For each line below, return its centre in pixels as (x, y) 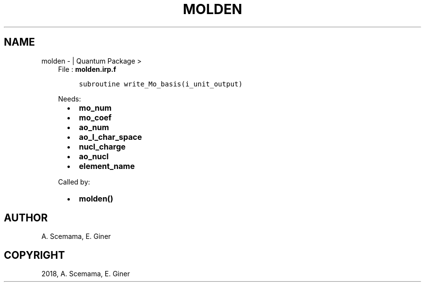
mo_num (95, 108)
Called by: (74, 182)
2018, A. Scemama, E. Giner (86, 274)
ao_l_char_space (110, 137)
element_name (107, 166)
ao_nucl (94, 156)
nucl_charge (102, 146)
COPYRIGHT (34, 255)
